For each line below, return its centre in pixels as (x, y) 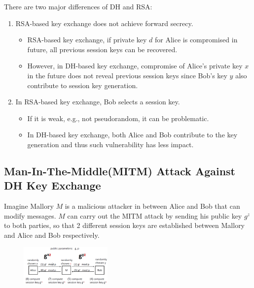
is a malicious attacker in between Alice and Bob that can (152, 206)
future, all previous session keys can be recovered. (102, 49)
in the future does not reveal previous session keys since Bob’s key (127, 75)
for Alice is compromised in (196, 40)
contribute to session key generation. (83, 85)
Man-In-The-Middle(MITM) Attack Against (120, 171)
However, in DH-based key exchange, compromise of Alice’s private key (135, 66)
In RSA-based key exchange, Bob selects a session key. (98, 102)
